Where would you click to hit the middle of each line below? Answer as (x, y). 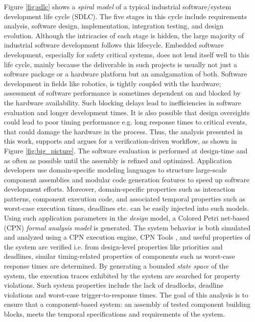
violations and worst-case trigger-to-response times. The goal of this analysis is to (126, 294)
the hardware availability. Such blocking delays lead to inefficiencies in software (123, 102)
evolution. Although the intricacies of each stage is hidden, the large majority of (124, 35)
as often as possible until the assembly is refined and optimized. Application (118, 160)
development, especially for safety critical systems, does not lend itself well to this (127, 54)
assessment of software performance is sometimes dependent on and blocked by (122, 93)
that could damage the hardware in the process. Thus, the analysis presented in (123, 131)
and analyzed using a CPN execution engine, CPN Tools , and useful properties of (127, 237)
